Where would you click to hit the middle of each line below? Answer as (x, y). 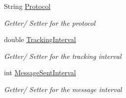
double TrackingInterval (40, 39)
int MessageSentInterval (40, 73)
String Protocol (27, 6)
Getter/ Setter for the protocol (50, 23)
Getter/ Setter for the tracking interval (63, 56)
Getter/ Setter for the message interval (63, 89)
